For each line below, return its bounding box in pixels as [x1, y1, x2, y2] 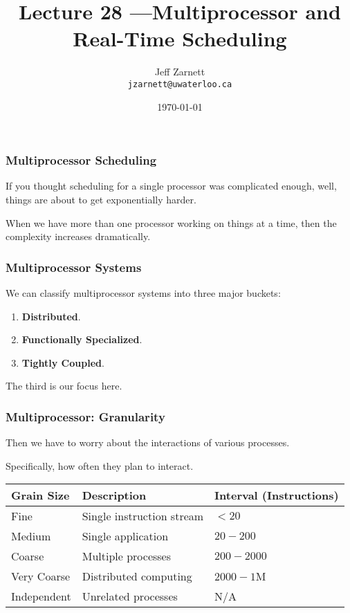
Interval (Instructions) [214, 487, 339, 504]
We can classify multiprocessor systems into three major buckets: [6, 286, 281, 300]
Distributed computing [82, 568, 192, 585]
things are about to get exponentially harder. [6, 192, 196, 207]
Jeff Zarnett [154, 64, 205, 79]
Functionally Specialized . [21, 332, 142, 347]
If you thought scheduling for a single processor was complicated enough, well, [6, 179, 337, 193]
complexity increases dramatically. [6, 229, 151, 244]
